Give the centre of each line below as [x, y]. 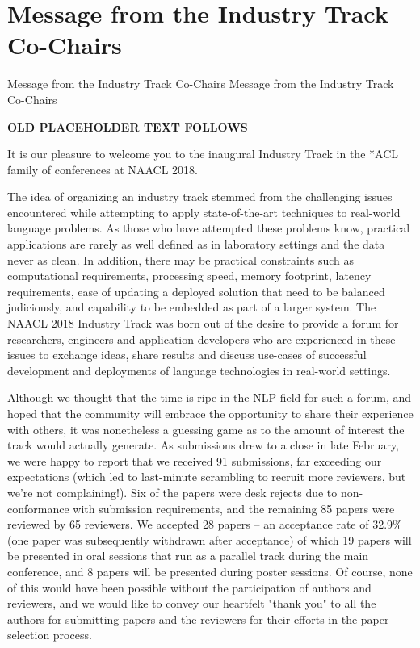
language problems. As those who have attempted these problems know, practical [209, 228]
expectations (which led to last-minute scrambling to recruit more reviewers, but [207, 477]
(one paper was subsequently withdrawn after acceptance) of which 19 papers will [210, 539]
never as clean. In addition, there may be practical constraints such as [181, 259]
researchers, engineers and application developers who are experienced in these [202, 339]
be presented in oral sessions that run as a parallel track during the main [188, 556]
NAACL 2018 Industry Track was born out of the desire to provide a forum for [203, 323]
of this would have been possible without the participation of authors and [189, 587]
